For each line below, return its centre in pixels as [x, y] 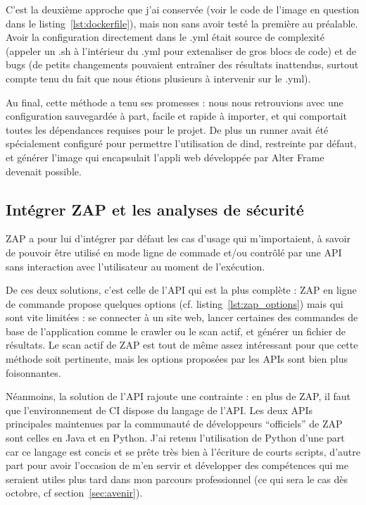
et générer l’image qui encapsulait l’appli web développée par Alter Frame [165, 157]
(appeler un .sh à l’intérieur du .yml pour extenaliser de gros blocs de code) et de [181, 50]
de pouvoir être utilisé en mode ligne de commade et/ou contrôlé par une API [174, 252]
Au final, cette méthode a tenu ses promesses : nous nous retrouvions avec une [175, 102]
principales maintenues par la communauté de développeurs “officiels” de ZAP [174, 424]
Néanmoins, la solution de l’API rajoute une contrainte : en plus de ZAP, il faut [178, 396]
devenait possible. [44, 171]
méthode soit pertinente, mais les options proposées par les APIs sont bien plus [177, 359]
